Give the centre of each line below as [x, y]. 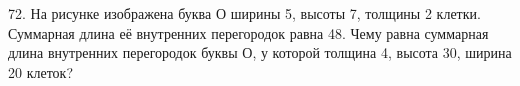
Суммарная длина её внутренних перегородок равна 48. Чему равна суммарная [248, 32]
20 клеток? [41, 71]
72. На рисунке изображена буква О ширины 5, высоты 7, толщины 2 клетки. [244, 13]
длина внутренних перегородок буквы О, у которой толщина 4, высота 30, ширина [260, 52]
